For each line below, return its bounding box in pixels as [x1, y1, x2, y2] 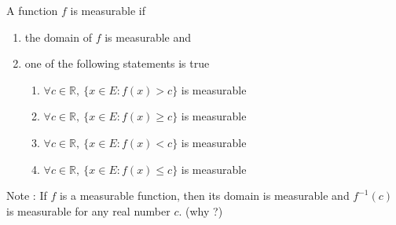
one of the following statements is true [24, 55, 210, 72]
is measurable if [70, 2, 146, 18]
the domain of [24, 28, 92, 45]
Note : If [6, 187, 47, 204]
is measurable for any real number [6, 202, 170, 219]
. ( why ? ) [178, 202, 223, 219]
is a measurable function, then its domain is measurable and [59, 187, 350, 204]
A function [6, 2, 58, 18]
